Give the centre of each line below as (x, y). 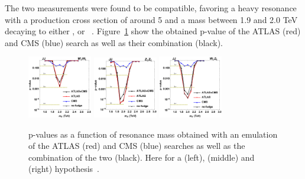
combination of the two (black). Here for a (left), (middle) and (142, 157)
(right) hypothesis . (64, 169)
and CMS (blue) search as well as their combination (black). (114, 42)
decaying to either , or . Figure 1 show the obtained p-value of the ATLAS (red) (153, 31)
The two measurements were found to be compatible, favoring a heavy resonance (151, 8)
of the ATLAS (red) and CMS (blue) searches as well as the (137, 146)
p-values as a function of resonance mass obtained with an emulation (153, 134)
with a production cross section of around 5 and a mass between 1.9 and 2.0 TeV (151, 19)
